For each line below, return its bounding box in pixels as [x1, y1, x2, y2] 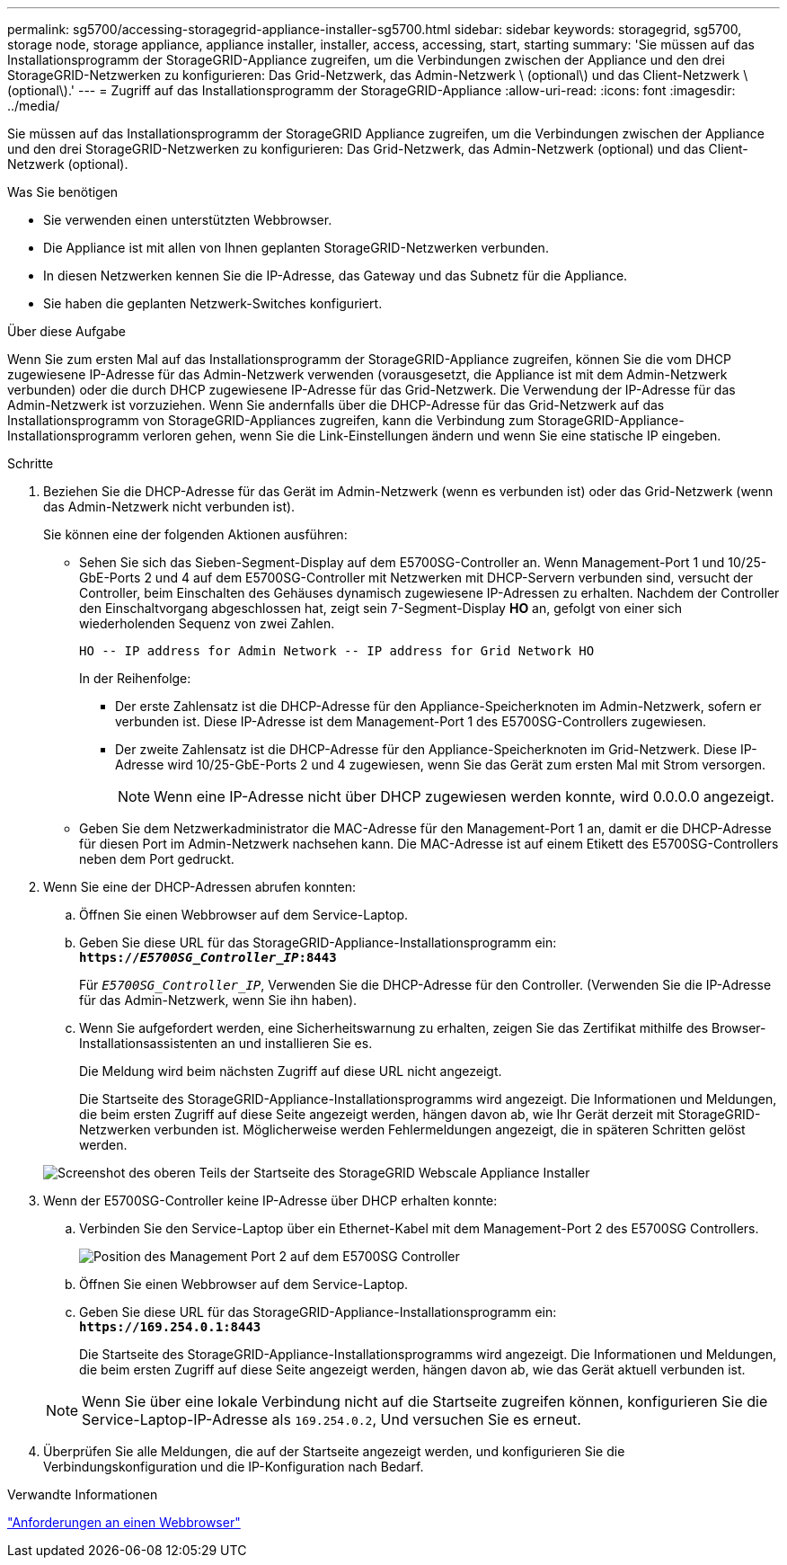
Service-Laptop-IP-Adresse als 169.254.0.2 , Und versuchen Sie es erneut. [82, 1410, 581, 1428]
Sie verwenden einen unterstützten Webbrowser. [43, 212, 332, 227]
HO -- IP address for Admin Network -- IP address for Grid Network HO [79, 644, 595, 658]
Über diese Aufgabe [7, 324, 126, 339]
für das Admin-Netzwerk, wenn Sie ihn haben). [79, 992, 358, 1008]
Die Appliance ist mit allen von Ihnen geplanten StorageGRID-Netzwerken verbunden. [43, 240, 549, 255]
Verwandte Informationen [7, 1487, 158, 1502]
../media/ [7, 98, 60, 113]
